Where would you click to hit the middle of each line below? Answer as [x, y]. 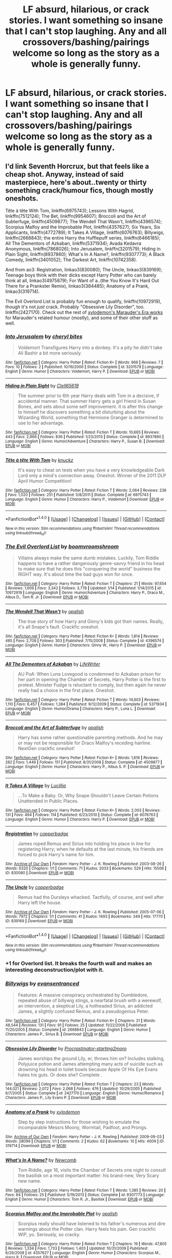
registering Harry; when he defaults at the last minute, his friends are [91, 849]
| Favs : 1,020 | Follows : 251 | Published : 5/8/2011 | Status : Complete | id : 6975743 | [78, 495]
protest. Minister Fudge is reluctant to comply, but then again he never [92, 685]
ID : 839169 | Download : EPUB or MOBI [39, 921]
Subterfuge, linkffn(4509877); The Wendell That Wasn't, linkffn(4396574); [84, 221]
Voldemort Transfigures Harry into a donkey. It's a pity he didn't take [90, 348]
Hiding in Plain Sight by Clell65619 [42, 386]
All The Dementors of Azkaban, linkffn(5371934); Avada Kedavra [73, 243]
